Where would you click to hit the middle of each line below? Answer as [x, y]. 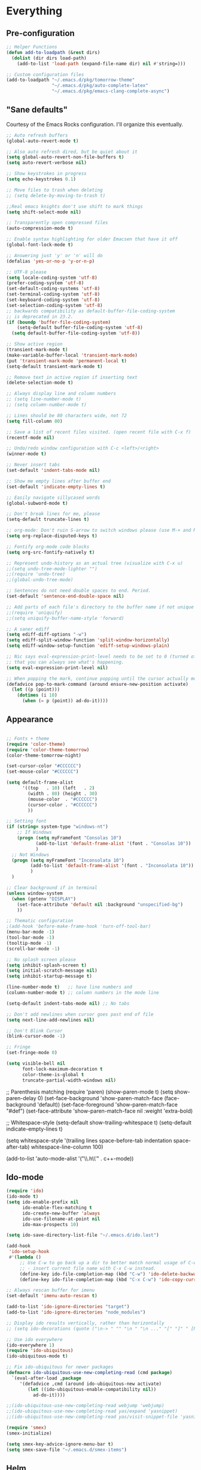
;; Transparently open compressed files [57, 223]
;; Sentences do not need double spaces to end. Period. [79, 591]
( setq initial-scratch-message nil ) [52, 971]
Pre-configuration [40, 33]
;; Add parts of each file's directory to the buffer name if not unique [100, 607]
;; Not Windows [31, 855]
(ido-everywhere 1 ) [31, 1345]
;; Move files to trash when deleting [54, 190]
